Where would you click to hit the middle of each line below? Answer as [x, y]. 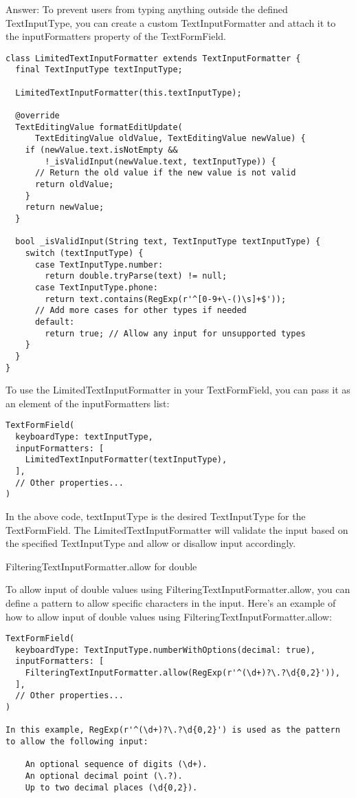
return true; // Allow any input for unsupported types [175, 333]
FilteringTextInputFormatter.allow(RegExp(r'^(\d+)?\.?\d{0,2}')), [182, 673]
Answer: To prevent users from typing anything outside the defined [147, 9]
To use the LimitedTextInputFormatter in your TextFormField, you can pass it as [178, 390]
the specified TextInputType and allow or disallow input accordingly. [151, 543]
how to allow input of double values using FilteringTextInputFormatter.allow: [169, 616]
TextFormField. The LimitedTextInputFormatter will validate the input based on [177, 529]
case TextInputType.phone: [96, 287]
